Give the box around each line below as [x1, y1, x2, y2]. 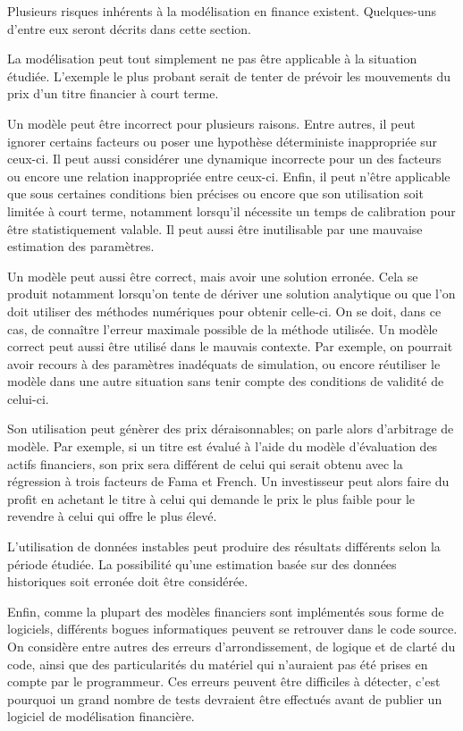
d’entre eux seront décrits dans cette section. [7, 19, 251, 38]
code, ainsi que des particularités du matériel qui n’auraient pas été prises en [7, 654, 428, 673]
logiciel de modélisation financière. [7, 707, 195, 726]
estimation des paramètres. [7, 237, 155, 256]
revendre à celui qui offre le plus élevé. [7, 507, 217, 525]
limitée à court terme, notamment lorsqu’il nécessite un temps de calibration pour [7, 201, 456, 220]
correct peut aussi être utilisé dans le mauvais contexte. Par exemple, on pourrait [7, 337, 453, 356]
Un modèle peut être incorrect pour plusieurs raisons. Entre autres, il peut [7, 113, 416, 132]
